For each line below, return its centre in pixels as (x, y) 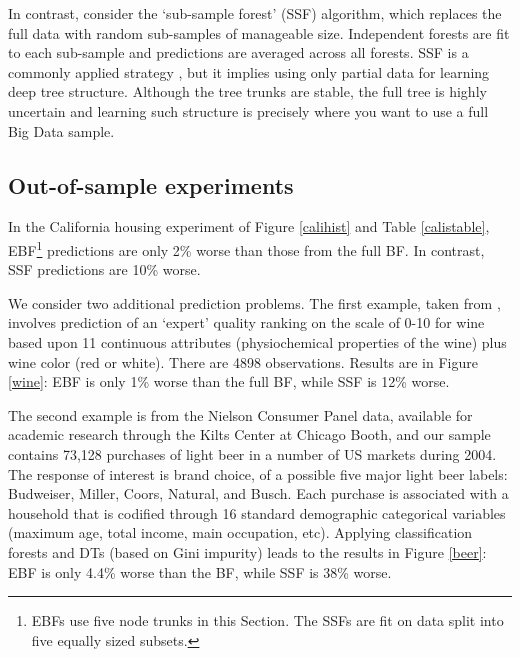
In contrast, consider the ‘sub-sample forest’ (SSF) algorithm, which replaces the (255, 13)
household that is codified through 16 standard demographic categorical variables (257, 512)
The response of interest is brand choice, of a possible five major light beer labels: (258, 473)
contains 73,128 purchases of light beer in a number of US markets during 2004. (252, 453)
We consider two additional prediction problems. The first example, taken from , (254, 302)
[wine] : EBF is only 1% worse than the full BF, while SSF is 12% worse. (229, 381)
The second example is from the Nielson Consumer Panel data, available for (240, 414)
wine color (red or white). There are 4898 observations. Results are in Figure (243, 361)
